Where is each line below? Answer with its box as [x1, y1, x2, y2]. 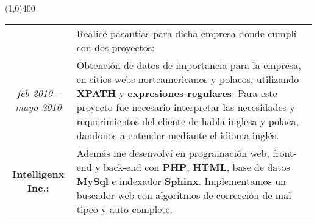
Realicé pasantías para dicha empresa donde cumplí [76, 26, 297, 40]
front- [272, 145, 297, 160]
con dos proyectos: [76, 40, 155, 54]
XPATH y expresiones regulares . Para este [76, 85, 277, 100]
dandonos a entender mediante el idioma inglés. [76, 128, 279, 142]
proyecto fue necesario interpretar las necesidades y [76, 99, 295, 114]
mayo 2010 [15, 99, 62, 114]
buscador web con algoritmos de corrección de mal [76, 187, 291, 202]
